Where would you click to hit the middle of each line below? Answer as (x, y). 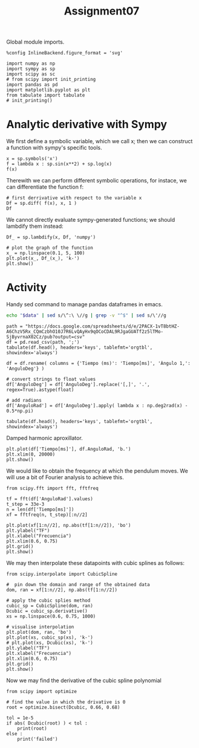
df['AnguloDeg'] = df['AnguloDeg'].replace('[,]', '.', (78, 384)
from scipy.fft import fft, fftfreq (52, 488)
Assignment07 (102, 11)
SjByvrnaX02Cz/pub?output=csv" (46, 337)
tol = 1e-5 (20, 718)
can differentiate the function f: (45, 187)
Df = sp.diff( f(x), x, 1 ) (42, 204)
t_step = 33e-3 (25, 504)
